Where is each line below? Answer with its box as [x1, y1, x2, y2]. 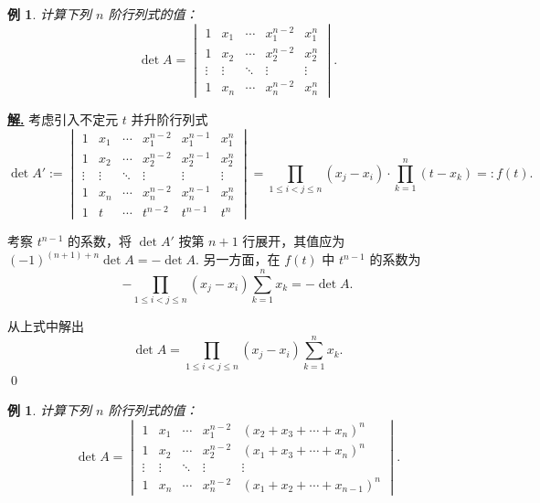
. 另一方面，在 [196, 250, 281, 269]
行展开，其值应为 [242, 231, 345, 251]
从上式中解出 [7, 316, 84, 336]
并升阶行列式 [131, 109, 208, 128]
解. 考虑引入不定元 [7, 109, 119, 128]
